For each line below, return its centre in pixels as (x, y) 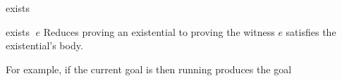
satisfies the (311, 31)
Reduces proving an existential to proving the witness (159, 31)
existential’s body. (44, 45)
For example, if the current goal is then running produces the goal (149, 69)
